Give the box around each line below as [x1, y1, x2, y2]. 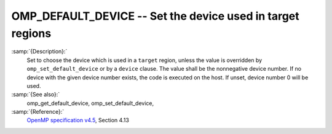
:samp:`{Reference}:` [11, 108, 65, 116]
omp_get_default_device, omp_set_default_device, [26, 99, 154, 107]
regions [11, 26, 52, 40]
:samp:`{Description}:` [11, 48, 68, 55]
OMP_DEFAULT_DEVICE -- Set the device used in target [11, 9, 299, 23]
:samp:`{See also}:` [11, 91, 60, 98]
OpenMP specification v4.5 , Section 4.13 [26, 117, 129, 124]
